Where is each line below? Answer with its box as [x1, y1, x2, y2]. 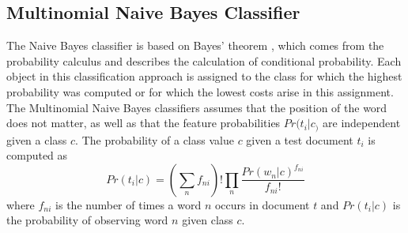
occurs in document [214, 196, 310, 212]
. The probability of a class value [75, 131, 234, 148]
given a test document [246, 131, 353, 148]
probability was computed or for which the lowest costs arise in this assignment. [6, 83, 394, 100]
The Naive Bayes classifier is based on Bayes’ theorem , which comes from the [6, 37, 384, 54]
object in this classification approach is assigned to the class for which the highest [6, 68, 402, 85]
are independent [323, 115, 401, 131]
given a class [6, 131, 67, 148]
